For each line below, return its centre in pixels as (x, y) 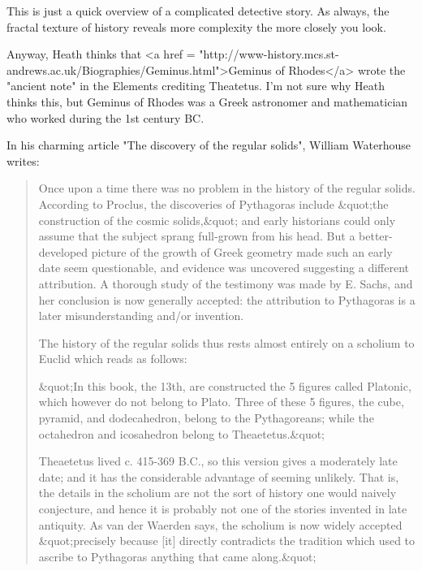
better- (376, 236)
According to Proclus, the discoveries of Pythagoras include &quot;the (213, 203)
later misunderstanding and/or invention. (141, 316)
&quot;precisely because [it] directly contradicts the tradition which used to (227, 541)
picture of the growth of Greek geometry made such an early (242, 251)
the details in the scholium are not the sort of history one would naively (217, 493)
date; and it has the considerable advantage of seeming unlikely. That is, (219, 476)
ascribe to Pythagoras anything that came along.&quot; (177, 556)
